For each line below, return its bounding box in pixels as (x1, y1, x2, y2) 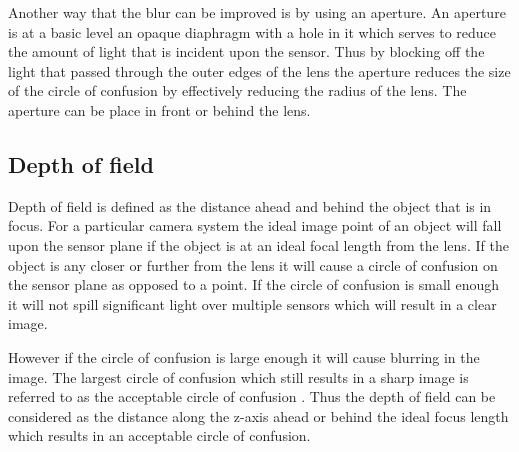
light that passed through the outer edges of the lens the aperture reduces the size (8, 60, 511, 81)
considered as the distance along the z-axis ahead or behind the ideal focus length (8, 405, 509, 426)
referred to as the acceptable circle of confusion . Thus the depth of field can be (8, 386, 496, 407)
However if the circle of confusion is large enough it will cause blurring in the (8, 346, 480, 367)
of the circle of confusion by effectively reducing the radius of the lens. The (8, 80, 467, 101)
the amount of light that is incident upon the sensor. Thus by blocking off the (8, 41, 485, 62)
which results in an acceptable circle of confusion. (8, 425, 311, 446)
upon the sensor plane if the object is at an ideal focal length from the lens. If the (8, 234, 509, 255)
